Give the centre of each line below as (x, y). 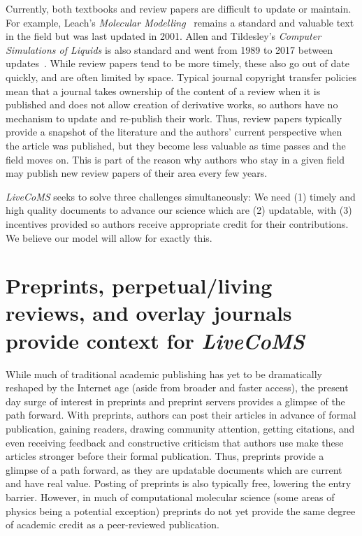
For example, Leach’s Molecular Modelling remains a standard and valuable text (180, 22)
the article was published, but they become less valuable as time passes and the (176, 145)
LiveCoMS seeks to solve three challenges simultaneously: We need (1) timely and (181, 196)
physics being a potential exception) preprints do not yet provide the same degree (181, 510)
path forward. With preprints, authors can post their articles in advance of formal (181, 415)
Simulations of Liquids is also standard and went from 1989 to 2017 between (169, 49)
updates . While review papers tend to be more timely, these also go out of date (178, 63)
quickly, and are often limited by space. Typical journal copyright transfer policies (181, 77)
